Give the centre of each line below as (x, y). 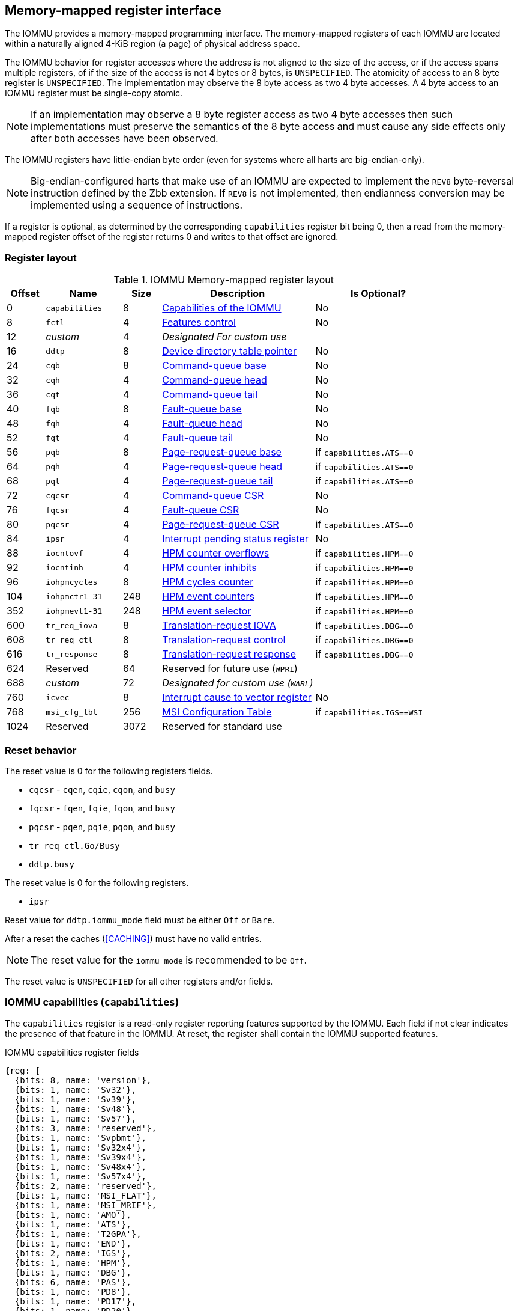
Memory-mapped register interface (113, 11)
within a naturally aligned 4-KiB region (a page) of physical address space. (152, 44)
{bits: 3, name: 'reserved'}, (86, 1128)
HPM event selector (207, 611)
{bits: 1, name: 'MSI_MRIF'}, (86, 1205)
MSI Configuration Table (217, 712)
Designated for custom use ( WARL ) (238, 683)
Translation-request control (224, 640)
